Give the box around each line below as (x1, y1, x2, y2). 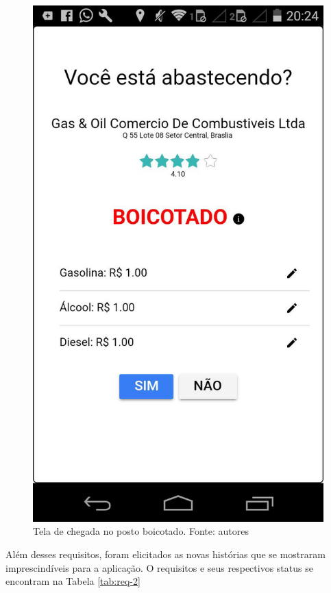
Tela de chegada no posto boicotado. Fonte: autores (33, 524, 249, 538)
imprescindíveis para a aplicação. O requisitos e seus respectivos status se (5, 560, 313, 575)
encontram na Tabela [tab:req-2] (5, 574, 140, 588)
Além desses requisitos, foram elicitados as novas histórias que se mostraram (5, 546, 326, 561)
